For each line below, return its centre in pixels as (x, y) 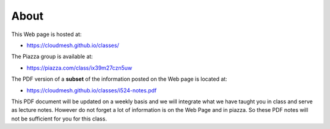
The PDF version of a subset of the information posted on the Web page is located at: (119, 79)
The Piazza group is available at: (52, 57)
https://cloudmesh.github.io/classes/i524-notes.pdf (92, 90)
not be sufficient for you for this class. (59, 119)
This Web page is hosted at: (46, 34)
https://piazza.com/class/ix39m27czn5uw (79, 68)
